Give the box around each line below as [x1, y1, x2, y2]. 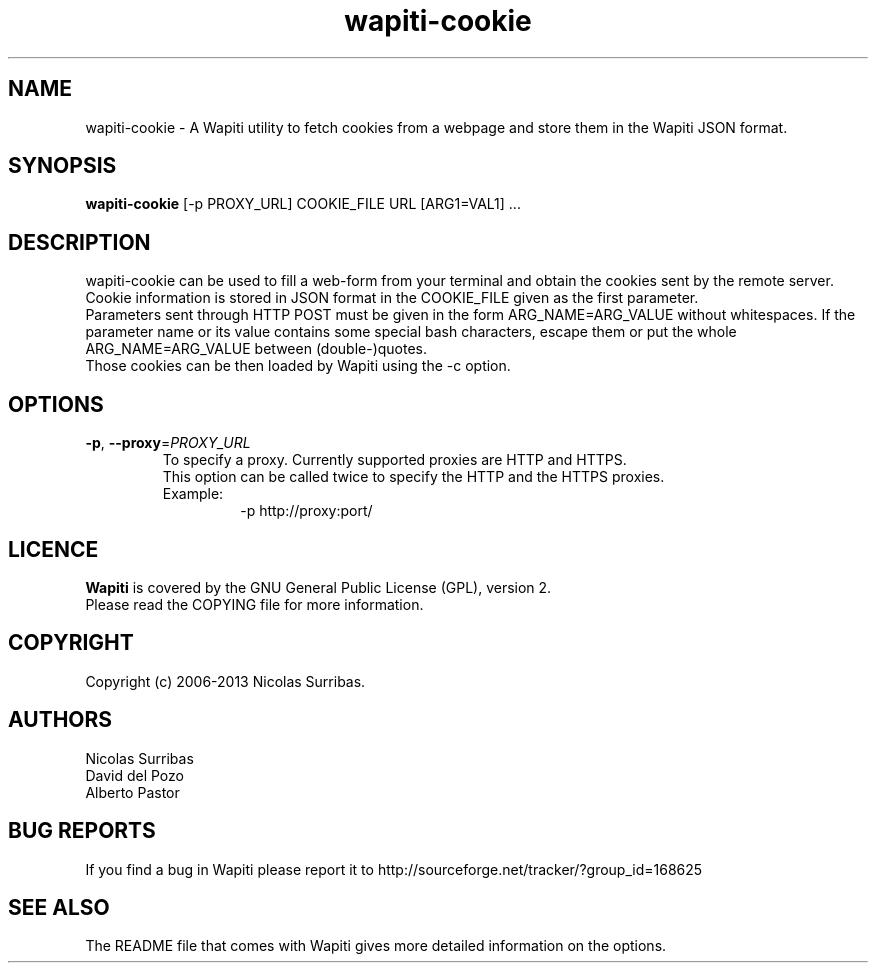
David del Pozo [85, 766, 184, 784]
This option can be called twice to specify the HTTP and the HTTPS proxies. [162, 468, 665, 486]
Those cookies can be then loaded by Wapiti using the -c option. [85, 357, 511, 375]
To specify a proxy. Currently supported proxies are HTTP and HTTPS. [162, 451, 627, 469]
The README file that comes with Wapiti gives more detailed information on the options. [85, 937, 667, 955]
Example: [162, 485, 224, 503]
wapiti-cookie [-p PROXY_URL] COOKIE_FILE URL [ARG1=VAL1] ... [85, 195, 521, 213]
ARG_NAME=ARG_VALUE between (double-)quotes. [85, 340, 428, 358]
